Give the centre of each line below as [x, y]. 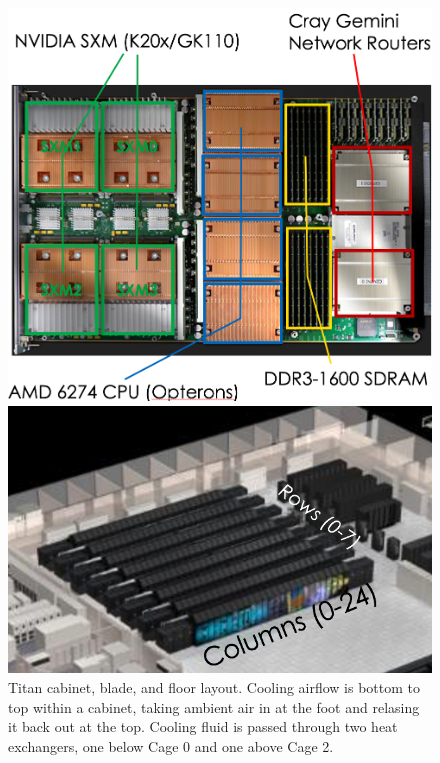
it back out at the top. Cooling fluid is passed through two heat [203, 726]
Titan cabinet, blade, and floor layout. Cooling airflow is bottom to [214, 686]
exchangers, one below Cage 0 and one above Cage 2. [171, 745]
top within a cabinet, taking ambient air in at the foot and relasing [214, 706]
